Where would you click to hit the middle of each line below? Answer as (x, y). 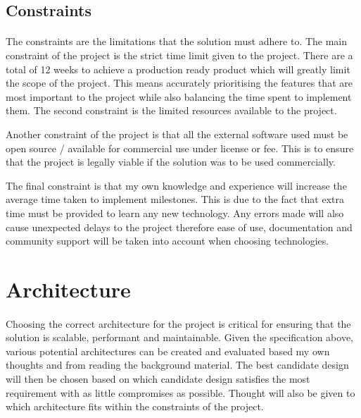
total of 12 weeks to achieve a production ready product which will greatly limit (178, 69)
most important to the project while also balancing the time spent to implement (179, 96)
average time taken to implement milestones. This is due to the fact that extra (175, 199)
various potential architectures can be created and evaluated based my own (168, 351)
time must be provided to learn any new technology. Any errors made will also (175, 213)
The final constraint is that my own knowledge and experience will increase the (176, 185)
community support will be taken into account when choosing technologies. (167, 241)
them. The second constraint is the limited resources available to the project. (171, 110)
